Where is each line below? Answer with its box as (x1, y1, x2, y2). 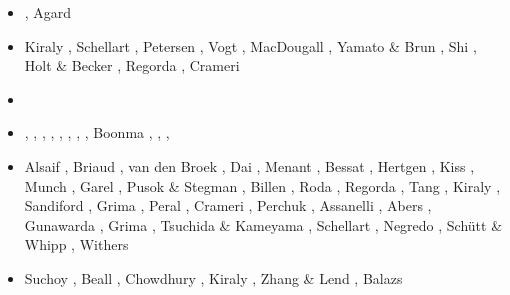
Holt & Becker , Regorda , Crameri (24, 55, 240, 76)
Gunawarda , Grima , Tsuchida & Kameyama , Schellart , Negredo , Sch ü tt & (24, 214, 503, 235)
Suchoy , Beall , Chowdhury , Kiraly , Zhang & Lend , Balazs (24, 267, 403, 288)
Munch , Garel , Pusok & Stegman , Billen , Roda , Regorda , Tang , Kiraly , (24, 175, 501, 196)
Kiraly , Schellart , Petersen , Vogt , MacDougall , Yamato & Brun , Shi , (24, 35, 477, 56)
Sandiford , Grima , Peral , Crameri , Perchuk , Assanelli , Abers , (24, 195, 432, 216)
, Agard (24, 2, 72, 22)
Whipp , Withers (24, 234, 129, 255)
